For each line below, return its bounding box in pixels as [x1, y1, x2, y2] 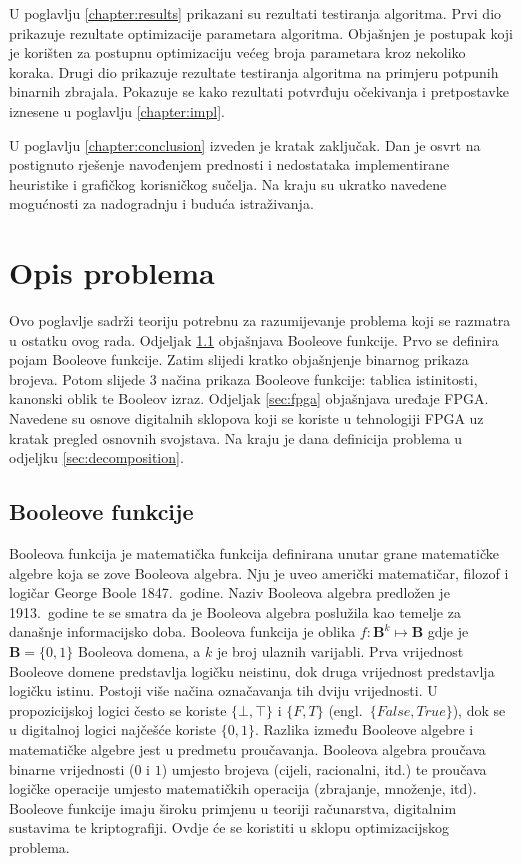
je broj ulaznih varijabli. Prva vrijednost [216, 640, 464, 661]
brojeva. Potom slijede [9, 368, 146, 389]
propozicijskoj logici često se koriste [9, 699, 227, 720]
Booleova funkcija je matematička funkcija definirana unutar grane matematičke [9, 543, 499, 564]
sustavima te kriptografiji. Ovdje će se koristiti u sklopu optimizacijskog [9, 817, 450, 838]
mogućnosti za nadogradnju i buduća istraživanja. [9, 193, 314, 214]
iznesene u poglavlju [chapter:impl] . [9, 100, 225, 121]
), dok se [452, 699, 506, 720]
